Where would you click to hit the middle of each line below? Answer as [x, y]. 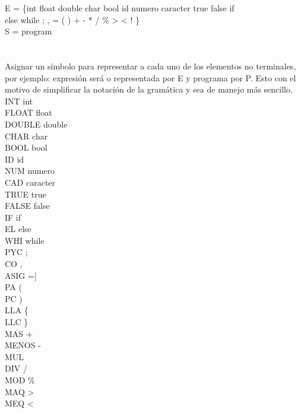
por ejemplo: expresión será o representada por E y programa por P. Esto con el [150, 77]
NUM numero [30, 171]
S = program [28, 31]
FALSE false [27, 206]
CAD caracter [30, 182]
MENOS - [23, 345]
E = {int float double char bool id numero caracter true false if [120, 8]
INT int [19, 101]
